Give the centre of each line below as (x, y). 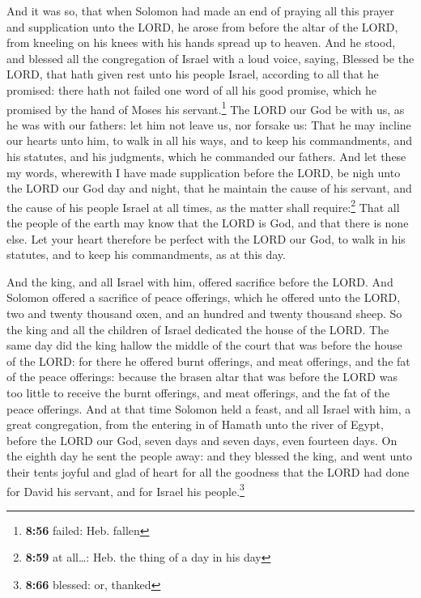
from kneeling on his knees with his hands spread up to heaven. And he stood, (201, 42)
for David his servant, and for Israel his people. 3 (125, 490)
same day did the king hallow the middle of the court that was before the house (204, 345)
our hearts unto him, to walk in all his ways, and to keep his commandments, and (209, 140)
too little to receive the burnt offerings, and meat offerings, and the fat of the (198, 392)
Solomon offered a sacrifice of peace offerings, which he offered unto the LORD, (204, 297)
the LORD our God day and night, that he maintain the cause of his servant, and (209, 188)
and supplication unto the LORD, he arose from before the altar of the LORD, (202, 26)
